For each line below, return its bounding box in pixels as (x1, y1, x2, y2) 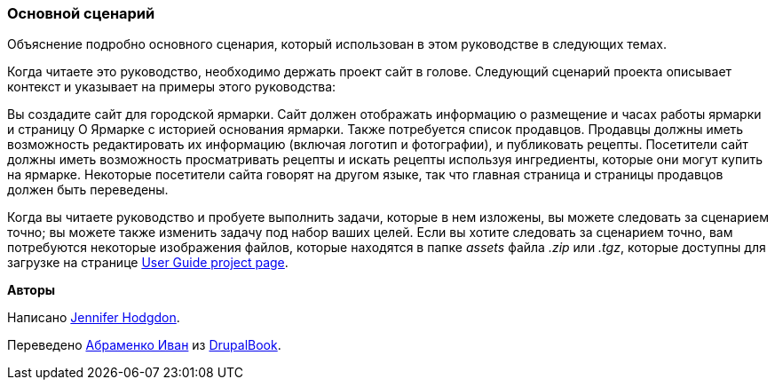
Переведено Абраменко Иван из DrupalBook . (7, 337, 281, 353)
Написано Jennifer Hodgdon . (7, 310, 180, 326)
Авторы (7, 282, 56, 298)
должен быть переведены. (7, 182, 169, 198)
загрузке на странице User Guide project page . (7, 255, 289, 271)
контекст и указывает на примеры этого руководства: (7, 79, 336, 95)
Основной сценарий (7, 4, 155, 22)
